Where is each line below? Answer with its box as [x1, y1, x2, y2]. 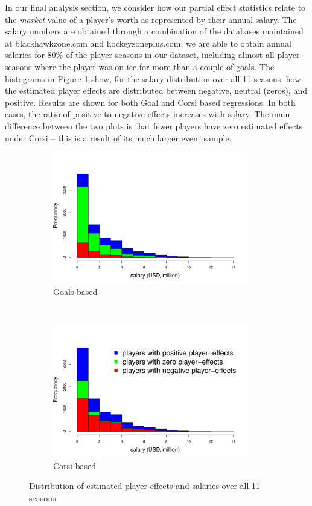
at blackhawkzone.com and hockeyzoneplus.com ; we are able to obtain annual [5, 36, 291, 49]
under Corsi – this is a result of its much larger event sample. [5, 131, 232, 144]
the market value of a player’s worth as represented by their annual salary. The [5, 13, 297, 25]
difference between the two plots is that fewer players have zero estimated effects [5, 119, 303, 132]
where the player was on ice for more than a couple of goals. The [34, 60, 275, 73]
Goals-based [53, 285, 98, 297]
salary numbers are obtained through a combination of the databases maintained [5, 25, 304, 37]
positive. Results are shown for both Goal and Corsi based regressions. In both [5, 96, 296, 108]
